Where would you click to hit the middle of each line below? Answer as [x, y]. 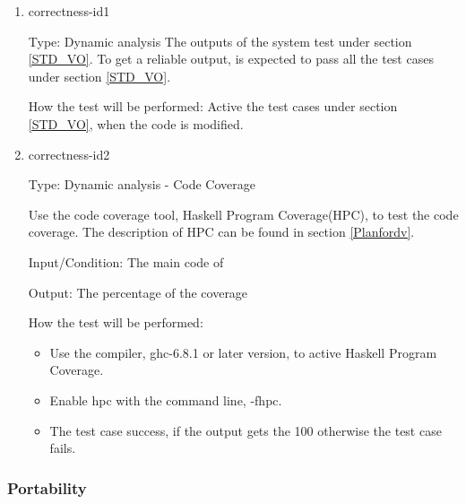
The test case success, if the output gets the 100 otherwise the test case [246, 430]
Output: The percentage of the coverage [138, 292]
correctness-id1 [69, 11]
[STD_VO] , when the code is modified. [136, 123]
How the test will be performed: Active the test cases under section [213, 106]
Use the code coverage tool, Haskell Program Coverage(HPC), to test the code [243, 214]
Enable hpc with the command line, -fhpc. [166, 400]
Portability [47, 487]
